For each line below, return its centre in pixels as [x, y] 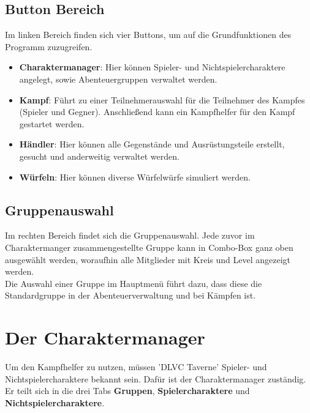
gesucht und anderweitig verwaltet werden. [99, 156]
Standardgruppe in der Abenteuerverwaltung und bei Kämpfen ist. [130, 295]
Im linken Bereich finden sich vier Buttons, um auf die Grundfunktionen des [148, 35]
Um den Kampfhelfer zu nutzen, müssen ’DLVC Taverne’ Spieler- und [136, 367]
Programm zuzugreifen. [49, 46]
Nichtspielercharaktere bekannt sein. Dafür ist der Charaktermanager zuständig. [156, 378]
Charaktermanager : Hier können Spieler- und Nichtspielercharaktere [152, 67]
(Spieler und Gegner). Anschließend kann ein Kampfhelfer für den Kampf [157, 112]
